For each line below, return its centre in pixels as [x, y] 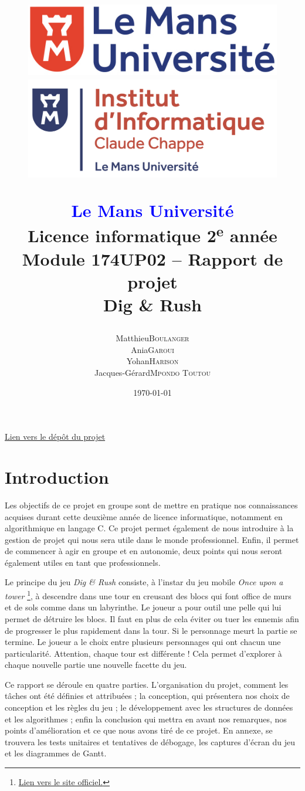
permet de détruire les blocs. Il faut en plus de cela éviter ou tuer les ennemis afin [152, 618]
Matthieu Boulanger [152, 338]
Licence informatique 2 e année [152, 234]
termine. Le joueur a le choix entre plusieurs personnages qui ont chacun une [143, 642]
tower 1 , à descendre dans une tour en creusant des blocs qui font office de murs [148, 595]
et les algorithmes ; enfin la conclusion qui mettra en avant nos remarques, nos [146, 719]
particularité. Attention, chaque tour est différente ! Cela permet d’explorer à [143, 653]
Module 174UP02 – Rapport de [152, 258]
